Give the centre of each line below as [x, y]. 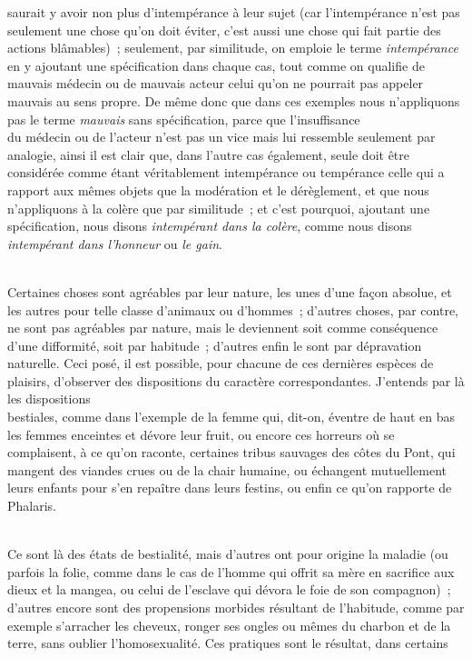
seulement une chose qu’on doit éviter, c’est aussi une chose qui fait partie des [224, 30]
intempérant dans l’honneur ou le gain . [115, 243]
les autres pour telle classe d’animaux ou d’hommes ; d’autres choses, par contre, [233, 309]
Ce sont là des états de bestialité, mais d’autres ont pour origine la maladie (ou [228, 554]
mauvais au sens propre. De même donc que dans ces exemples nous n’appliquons [234, 100]
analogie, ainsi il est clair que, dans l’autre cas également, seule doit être [209, 154]
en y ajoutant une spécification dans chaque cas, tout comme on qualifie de [216, 65]
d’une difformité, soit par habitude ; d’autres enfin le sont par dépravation [215, 345]
